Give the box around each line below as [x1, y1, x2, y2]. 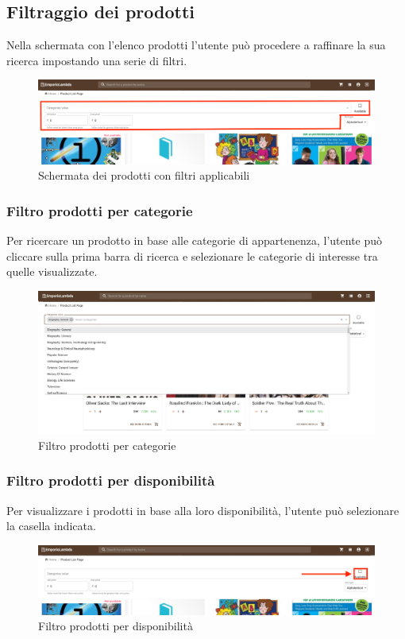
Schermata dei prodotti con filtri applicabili [38, 167, 250, 184]
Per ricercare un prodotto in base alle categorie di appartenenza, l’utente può [6, 232, 383, 249]
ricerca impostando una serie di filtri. [6, 52, 187, 68]
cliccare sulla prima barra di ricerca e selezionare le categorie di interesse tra [6, 247, 378, 264]
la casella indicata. [6, 517, 96, 534]
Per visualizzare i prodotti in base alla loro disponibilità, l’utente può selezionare [6, 502, 399, 518]
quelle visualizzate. [6, 263, 98, 280]
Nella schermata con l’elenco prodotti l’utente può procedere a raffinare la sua [6, 37, 386, 53]
